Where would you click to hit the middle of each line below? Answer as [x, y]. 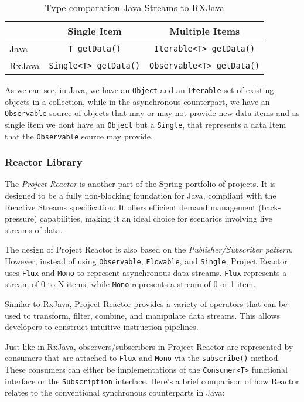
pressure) [21, 218]
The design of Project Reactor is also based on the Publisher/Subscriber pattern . [149, 249]
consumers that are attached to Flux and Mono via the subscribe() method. [143, 358]
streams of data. [34, 229]
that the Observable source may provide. [79, 136]
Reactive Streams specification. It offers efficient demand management [130, 207]
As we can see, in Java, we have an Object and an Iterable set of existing [139, 90]
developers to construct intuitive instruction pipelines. [102, 327]
